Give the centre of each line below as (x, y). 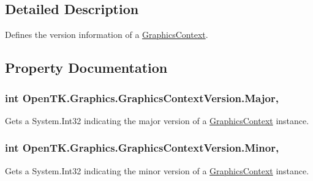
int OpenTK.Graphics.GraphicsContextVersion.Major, (142, 98)
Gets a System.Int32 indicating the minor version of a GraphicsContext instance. (157, 170)
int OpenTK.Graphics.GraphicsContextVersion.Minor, (142, 148)
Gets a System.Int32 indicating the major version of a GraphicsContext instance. (157, 120)
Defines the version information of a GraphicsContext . (107, 35)
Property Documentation (86, 68)
